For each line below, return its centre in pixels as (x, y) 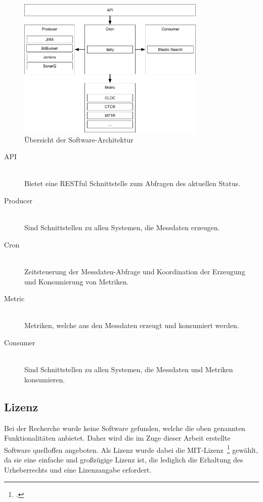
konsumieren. (45, 379)
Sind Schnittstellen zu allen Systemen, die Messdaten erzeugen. (122, 227)
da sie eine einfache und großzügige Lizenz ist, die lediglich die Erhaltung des (124, 459)
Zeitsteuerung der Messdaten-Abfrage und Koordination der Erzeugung (135, 271)
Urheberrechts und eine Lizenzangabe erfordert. (78, 469)
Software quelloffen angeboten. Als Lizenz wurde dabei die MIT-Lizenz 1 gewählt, (131, 449)
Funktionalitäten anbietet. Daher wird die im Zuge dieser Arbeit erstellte (117, 438)
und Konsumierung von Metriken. (77, 281)
